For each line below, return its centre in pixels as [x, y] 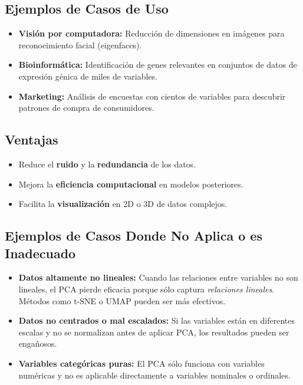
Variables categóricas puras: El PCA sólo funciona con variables [141, 363]
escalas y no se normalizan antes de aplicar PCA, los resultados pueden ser [154, 332]
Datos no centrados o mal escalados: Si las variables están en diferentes [157, 320]
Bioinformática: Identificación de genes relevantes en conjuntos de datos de [158, 65]
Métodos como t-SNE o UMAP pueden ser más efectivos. [122, 300]
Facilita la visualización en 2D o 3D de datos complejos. [123, 204]
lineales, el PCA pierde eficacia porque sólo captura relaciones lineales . [146, 289]
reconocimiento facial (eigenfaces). [80, 45]
